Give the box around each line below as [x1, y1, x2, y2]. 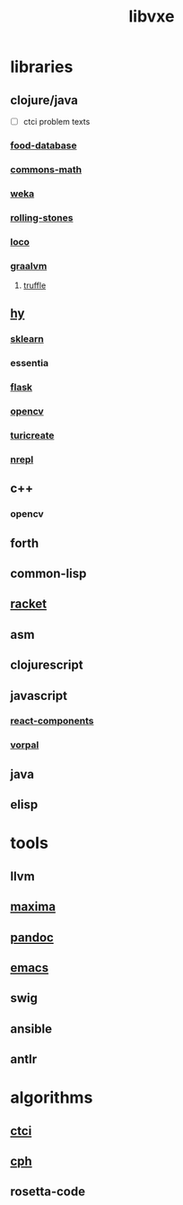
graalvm [10, 259, 48, 272]
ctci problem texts [22, 117, 91, 127]
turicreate [10, 429, 55, 441]
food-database [10, 139, 77, 152]
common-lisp [10, 565, 87, 581]
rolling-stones [10, 211, 74, 223]
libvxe [128, 6, 175, 27]
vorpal [10, 738, 39, 751]
